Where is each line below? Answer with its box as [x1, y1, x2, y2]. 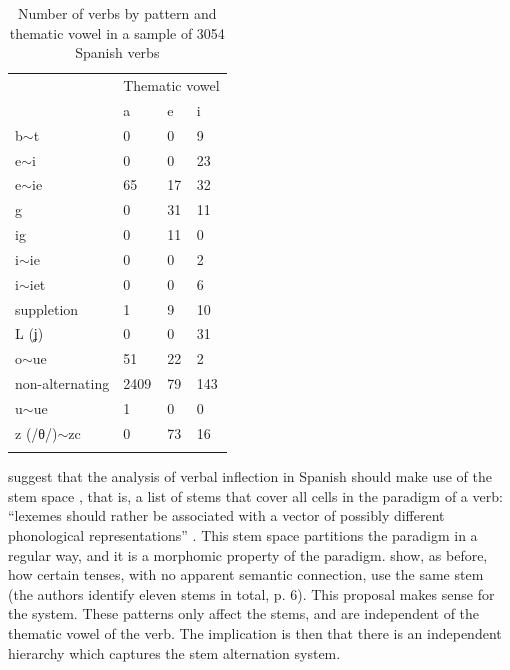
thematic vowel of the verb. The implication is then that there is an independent [8, 622, 502, 643]
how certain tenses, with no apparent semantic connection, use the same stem [8, 564, 484, 585]
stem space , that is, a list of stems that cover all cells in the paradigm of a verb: [8, 485, 503, 506]
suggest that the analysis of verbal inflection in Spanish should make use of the [8, 466, 492, 487]
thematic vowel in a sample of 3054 [9, 22, 225, 43]
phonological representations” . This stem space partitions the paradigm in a [8, 524, 478, 545]
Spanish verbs [75, 42, 160, 63]
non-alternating [15, 373, 110, 394]
